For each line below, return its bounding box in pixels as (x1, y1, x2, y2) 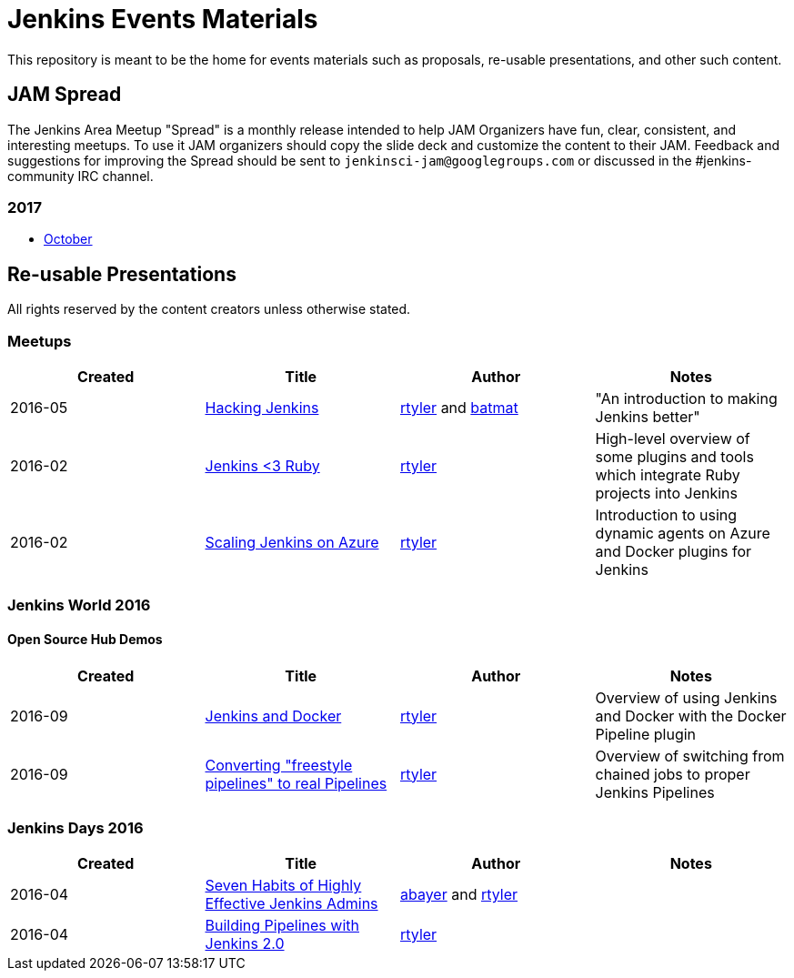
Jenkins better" (595, 407, 700, 426)
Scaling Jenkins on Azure (205, 532, 379, 551)
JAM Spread (7, 83, 122, 106)
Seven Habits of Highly (205, 876, 362, 895)
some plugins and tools (595, 447, 754, 466)
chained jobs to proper (595, 764, 750, 783)
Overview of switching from (595, 746, 785, 765)
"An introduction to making (595, 388, 778, 408)
